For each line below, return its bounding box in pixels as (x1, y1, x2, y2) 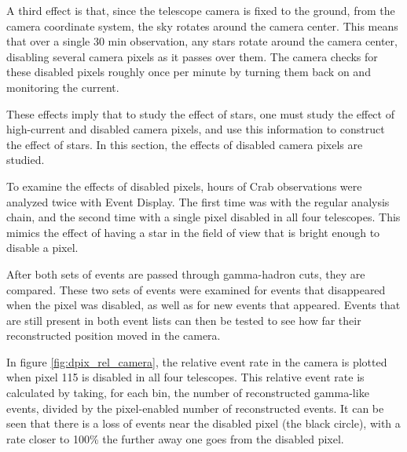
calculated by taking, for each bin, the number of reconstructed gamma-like (6, 385, 369, 401)
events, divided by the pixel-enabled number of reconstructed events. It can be (6, 399, 384, 416)
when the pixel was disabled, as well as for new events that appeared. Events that (6, 297, 401, 313)
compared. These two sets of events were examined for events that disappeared (6, 281, 386, 297)
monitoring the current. (6, 78, 119, 95)
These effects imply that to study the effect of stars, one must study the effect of (6, 105, 394, 122)
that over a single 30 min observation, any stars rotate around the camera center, (6, 33, 398, 49)
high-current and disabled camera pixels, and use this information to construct (6, 121, 385, 137)
